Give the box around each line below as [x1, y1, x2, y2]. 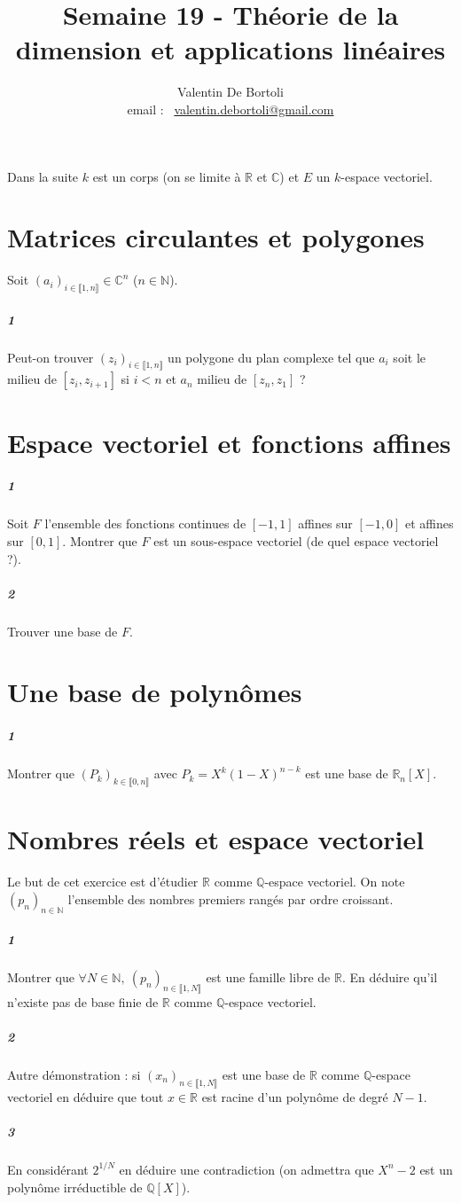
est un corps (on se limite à [92, 167, 241, 185]
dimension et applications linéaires [15, 31, 446, 67]
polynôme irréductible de [7, 1177, 143, 1196]
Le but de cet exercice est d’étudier [7, 872, 199, 891]
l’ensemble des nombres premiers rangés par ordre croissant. [67, 889, 394, 908]
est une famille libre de [206, 968, 331, 987]
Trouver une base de [7, 621, 118, 640]
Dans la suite [7, 167, 79, 185]
